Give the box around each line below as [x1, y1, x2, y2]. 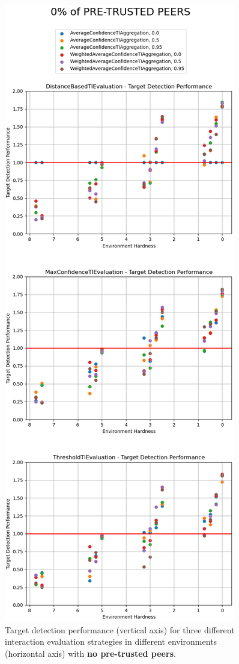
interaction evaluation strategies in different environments [5, 635, 217, 648]
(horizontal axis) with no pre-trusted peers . [5, 647, 176, 659]
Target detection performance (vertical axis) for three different [5, 623, 235, 636]
